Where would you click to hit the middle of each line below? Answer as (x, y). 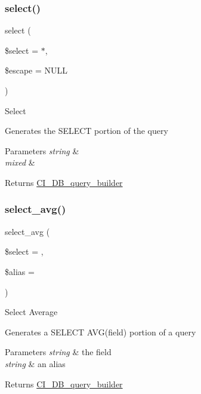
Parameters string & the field (58, 352)
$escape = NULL (36, 70)
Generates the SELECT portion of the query (86, 131)
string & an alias (35, 363)
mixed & (20, 162)
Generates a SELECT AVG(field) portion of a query (101, 332)
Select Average (31, 312)
